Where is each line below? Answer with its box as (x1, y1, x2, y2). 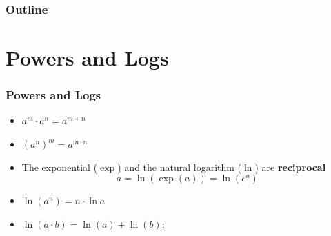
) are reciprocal (254, 159, 326, 174)
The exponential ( (21, 159, 98, 174)
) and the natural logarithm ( (117, 159, 242, 174)
